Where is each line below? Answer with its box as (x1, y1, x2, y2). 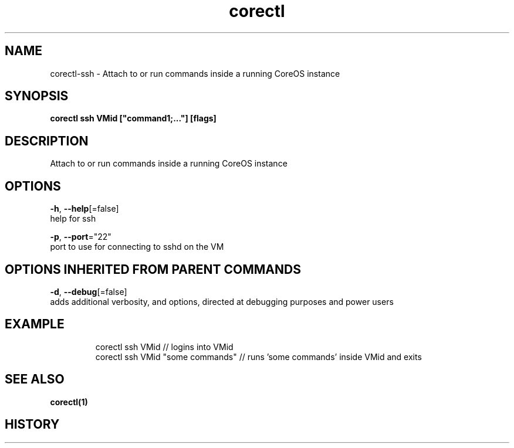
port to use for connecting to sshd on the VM (50, 242, 224, 252)
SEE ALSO (5, 372, 65, 387)
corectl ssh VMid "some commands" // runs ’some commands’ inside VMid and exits (95, 351, 422, 362)
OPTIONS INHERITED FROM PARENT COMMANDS (5, 262, 301, 277)
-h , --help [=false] (50, 203, 119, 214)
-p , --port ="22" (50, 232, 111, 242)
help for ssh (50, 213, 96, 224)
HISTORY (5, 417, 60, 432)
